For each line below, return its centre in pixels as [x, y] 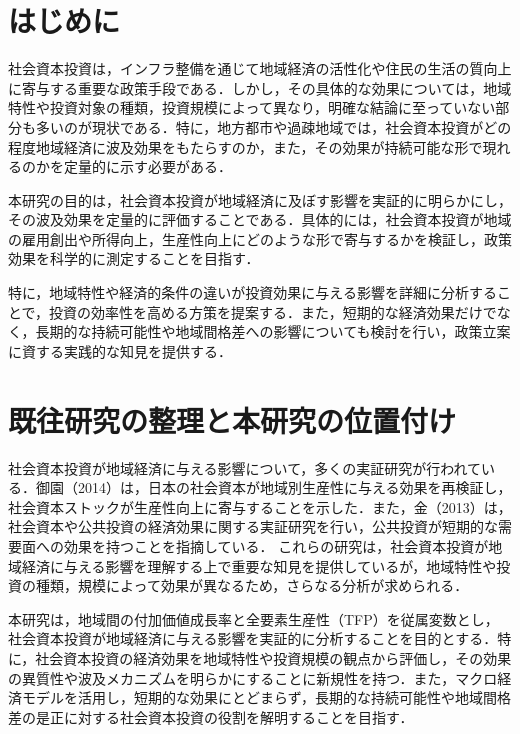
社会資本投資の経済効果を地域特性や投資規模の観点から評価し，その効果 [273, 657]
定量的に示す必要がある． [147, 166]
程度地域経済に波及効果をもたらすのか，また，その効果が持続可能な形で [245, 146]
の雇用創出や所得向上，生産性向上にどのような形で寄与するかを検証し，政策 [260, 238]
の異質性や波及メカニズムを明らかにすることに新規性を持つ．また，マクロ [253, 677]
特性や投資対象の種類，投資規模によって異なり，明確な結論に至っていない [252, 107]
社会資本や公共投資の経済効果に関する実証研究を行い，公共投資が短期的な [253, 526]
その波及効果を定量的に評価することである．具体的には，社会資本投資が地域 [260, 219]
